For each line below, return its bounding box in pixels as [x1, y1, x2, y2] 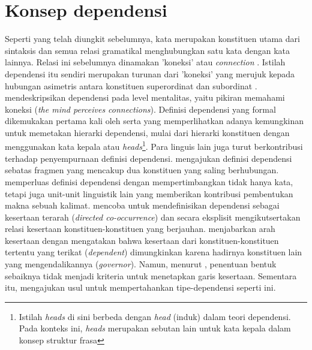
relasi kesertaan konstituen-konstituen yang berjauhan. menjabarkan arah [5, 222, 275, 235]
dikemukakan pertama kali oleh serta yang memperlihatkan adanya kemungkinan [5, 114, 304, 127]
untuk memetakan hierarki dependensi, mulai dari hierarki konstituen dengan [5, 126, 290, 138]
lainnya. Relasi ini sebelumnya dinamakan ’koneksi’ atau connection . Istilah [5, 56, 286, 68]
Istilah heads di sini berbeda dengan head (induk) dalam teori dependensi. [19, 310, 291, 322]
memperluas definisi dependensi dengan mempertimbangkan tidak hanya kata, [5, 175, 293, 188]
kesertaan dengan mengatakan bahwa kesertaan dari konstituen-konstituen [5, 234, 279, 246]
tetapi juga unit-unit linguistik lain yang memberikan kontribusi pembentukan [5, 187, 293, 200]
